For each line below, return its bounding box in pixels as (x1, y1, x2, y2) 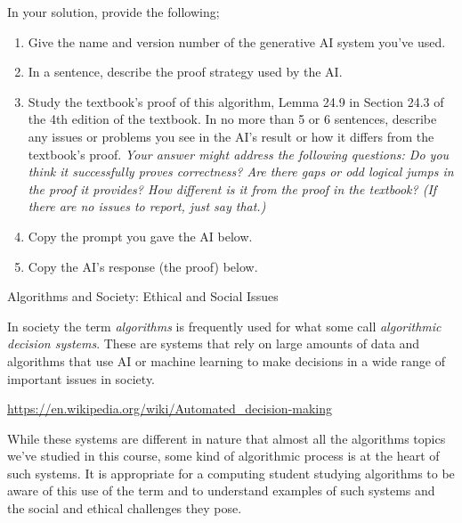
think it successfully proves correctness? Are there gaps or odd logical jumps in (28, 162, 454, 181)
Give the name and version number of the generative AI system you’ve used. (28, 32, 446, 51)
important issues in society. (7, 369, 156, 388)
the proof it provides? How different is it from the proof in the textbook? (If (28, 179, 437, 198)
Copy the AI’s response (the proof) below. (28, 257, 258, 275)
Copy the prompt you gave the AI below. (28, 226, 253, 245)
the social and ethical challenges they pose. (7, 499, 242, 518)
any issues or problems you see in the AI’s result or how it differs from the (28, 127, 434, 145)
